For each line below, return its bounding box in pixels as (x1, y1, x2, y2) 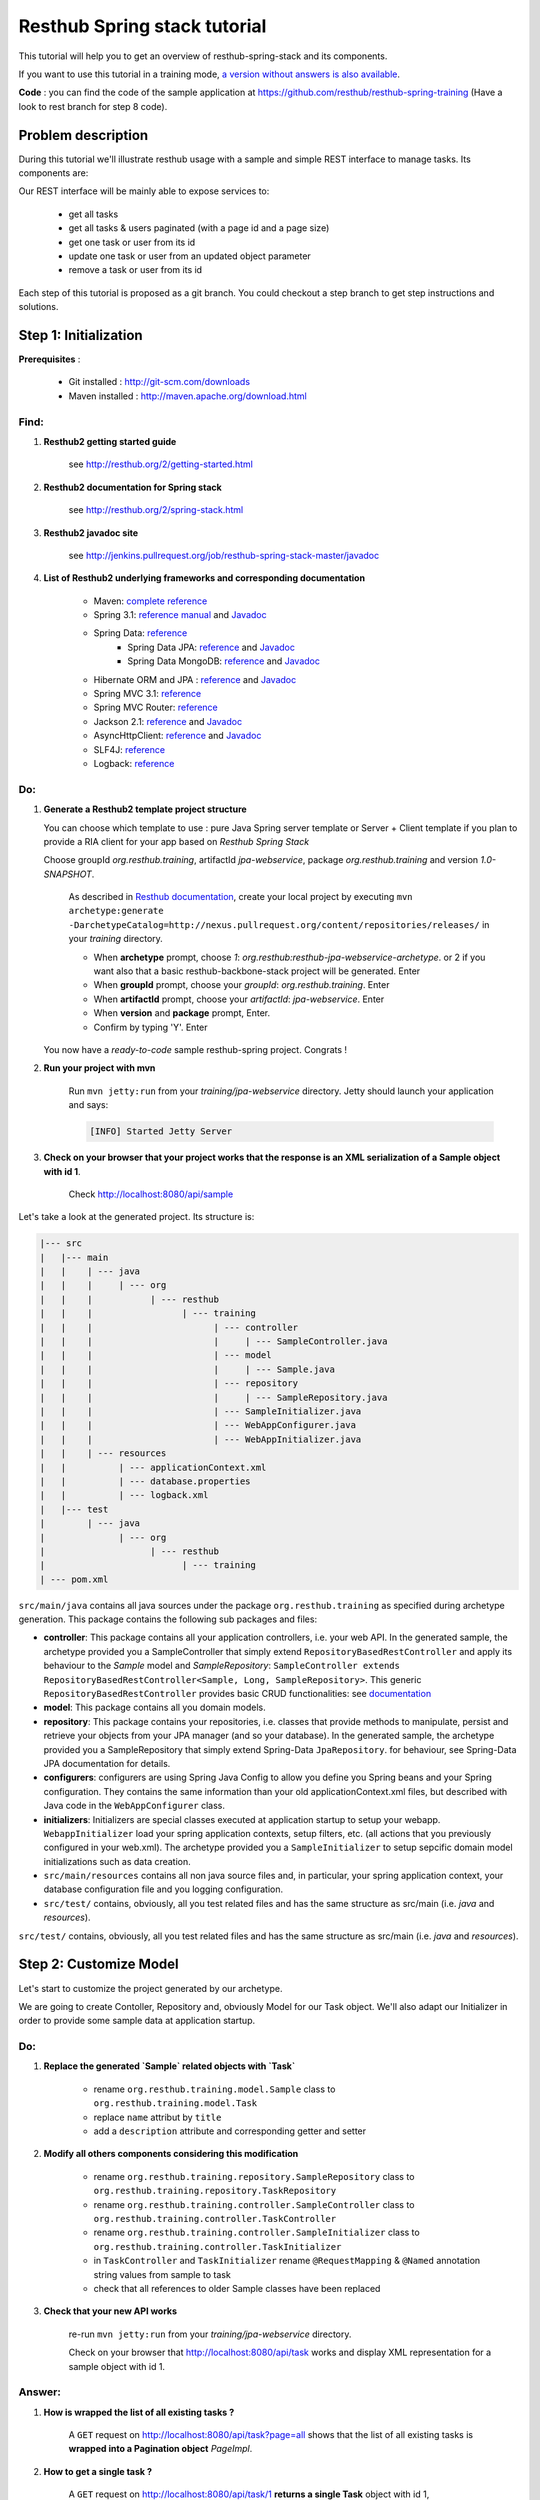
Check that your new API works (43, 2305, 178, 2317)
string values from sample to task (93, 2268, 232, 2280)
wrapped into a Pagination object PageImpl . (68, 2443, 253, 2455)
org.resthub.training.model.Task (93, 2098, 258, 2109)
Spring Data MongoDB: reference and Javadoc (127, 655, 320, 667)
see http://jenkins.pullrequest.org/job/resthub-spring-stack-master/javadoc (68, 549, 380, 561)
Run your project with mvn (43, 1062, 156, 1074)
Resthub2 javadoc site (43, 526, 139, 539)
